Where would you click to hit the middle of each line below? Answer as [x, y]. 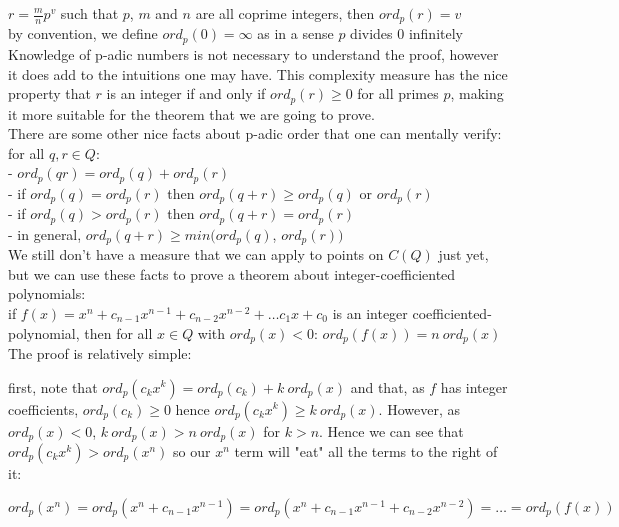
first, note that [53, 386]
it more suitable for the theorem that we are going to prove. [191, 113]
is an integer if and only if [186, 93]
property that [49, 93]
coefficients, [43, 408]
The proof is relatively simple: [100, 352]
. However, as [419, 408]
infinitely [435, 33]
